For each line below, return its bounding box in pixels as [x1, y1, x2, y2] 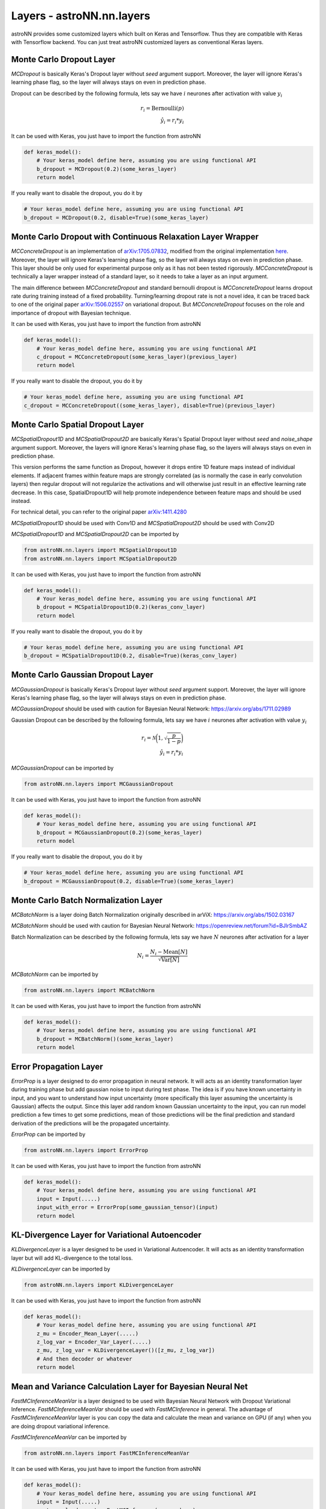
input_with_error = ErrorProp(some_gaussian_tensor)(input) [36, 1204, 219, 1211]
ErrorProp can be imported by [11, 1131, 86, 1138]
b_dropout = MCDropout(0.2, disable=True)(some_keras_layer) [24, 214, 209, 221]
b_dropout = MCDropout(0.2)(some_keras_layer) [36, 165, 177, 172]
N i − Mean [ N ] [150, 948, 188, 957]
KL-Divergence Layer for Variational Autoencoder [11, 1230, 202, 1240]
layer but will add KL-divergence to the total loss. [11, 1254, 133, 1262]
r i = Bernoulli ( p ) [140, 104, 184, 113]
